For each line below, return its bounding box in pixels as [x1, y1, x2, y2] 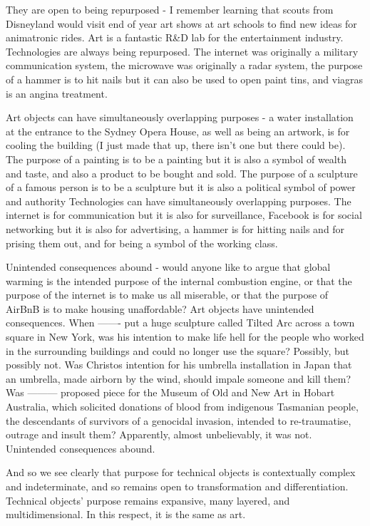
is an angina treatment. [6, 86, 108, 100]
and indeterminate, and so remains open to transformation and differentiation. [6, 479, 349, 493]
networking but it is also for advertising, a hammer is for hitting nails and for [6, 221, 345, 236]
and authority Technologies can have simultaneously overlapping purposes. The [6, 193, 351, 208]
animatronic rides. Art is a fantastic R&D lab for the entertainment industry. [6, 30, 344, 45]
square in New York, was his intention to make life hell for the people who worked [6, 329, 364, 344]
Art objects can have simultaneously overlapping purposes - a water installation [6, 110, 354, 125]
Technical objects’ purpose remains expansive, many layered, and [6, 493, 290, 507]
